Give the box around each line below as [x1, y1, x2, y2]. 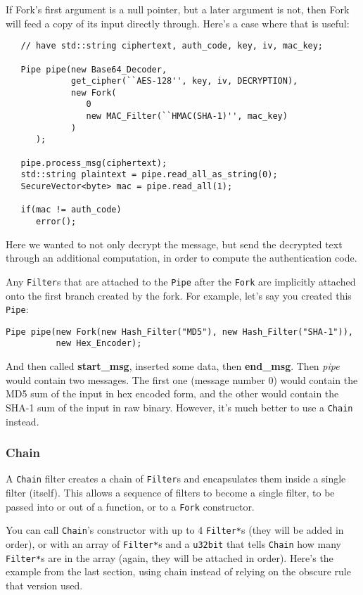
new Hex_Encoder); [56, 338, 142, 349]
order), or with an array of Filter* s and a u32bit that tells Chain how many [6, 536, 341, 551]
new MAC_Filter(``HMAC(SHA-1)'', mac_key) [86, 111, 288, 122]
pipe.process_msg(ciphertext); [20, 158, 167, 168]
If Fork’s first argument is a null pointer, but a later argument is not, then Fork [6, 2, 350, 16]
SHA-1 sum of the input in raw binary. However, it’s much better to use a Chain [6, 399, 353, 414]
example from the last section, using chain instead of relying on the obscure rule [6, 564, 351, 579]
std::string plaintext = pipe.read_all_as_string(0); [20, 169, 278, 180]
